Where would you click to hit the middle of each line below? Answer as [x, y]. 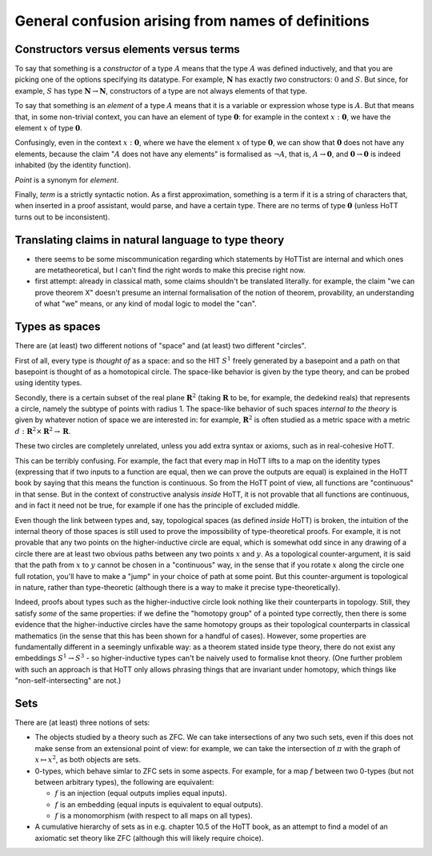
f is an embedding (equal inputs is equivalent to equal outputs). [159, 804]
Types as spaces [58, 327]
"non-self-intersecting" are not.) [68, 681]
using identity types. [48, 383]
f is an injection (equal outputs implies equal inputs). [141, 794]
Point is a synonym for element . [67, 179]
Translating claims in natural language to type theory [150, 240]
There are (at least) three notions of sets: [82, 722]
